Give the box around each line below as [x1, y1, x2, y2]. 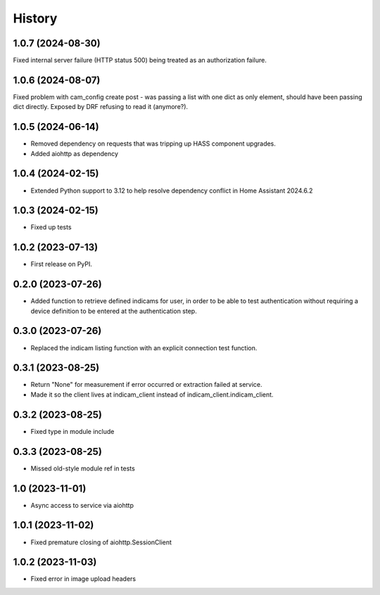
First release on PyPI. [30, 260, 93, 269]
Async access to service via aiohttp [30, 501, 134, 509]
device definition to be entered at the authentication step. [30, 307, 197, 315]
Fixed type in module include [30, 427, 115, 435]
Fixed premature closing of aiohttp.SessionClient [30, 538, 172, 546]
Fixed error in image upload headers [30, 575, 137, 583]
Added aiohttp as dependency [30, 149, 119, 158]
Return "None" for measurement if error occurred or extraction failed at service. [30, 380, 263, 389]
